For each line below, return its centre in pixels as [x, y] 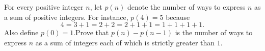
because [178, 17]
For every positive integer [44, 7]
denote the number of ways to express [186, 7]
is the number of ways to [214, 32]
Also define [21, 32]
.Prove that [91, 32]
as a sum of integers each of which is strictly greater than [125, 42]
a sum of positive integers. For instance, [66, 17]
